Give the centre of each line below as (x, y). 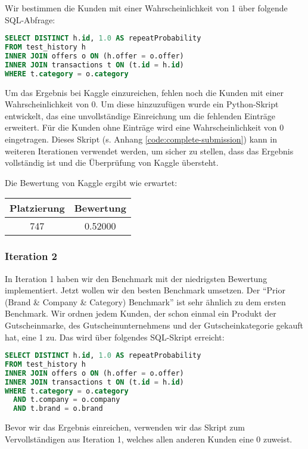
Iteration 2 (31, 256)
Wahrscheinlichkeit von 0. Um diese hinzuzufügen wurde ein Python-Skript (142, 104)
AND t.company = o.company (67, 400)
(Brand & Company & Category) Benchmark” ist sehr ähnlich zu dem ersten (145, 301)
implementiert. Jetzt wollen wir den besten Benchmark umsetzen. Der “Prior (145, 290)
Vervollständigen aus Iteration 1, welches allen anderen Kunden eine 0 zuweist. (149, 439)
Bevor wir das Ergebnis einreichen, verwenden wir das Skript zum (125, 427)
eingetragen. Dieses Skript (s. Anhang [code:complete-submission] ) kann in (141, 139)
